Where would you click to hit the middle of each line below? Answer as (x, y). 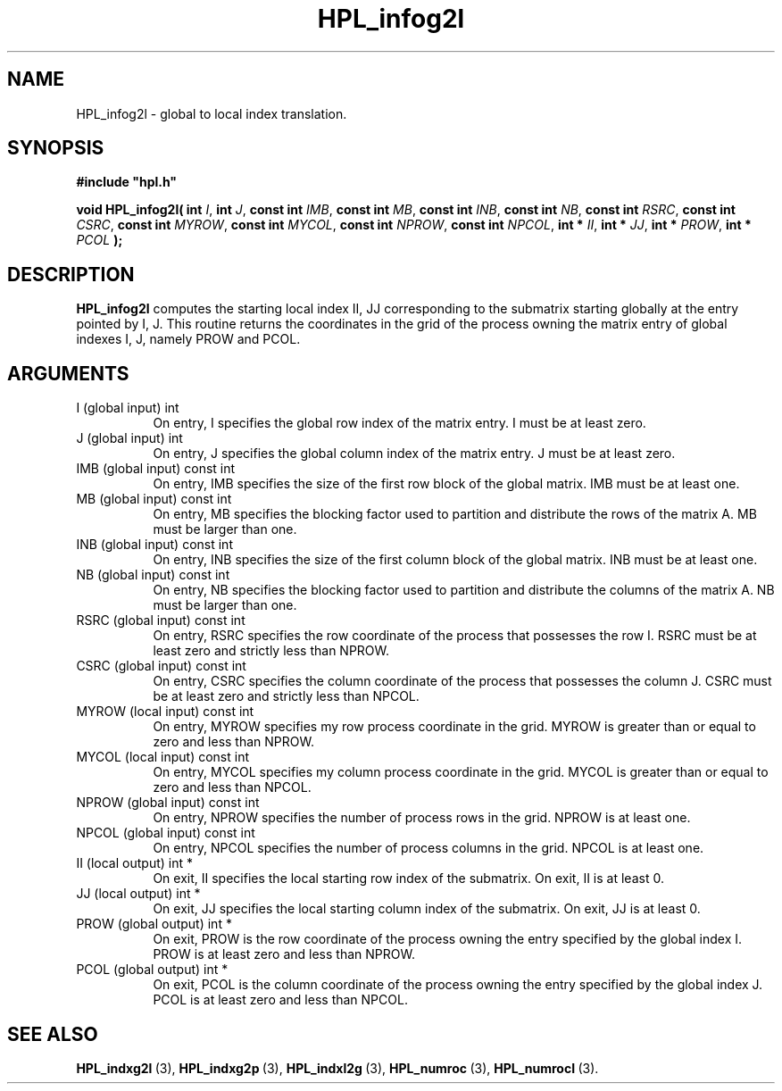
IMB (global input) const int (156, 469)
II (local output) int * (134, 863)
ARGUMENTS (68, 373)
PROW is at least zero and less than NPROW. (284, 954)
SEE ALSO (53, 1034)
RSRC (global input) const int (161, 620)
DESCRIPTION (71, 274)
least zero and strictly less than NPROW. (271, 651)
